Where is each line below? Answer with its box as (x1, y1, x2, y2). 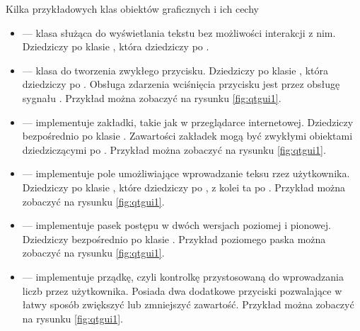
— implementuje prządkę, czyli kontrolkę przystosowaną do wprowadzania (22, 269, 344, 284)
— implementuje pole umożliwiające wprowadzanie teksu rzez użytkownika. (22, 166, 350, 181)
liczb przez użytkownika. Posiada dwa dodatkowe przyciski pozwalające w (22, 283, 342, 298)
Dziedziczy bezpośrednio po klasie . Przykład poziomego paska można (22, 231, 326, 246)
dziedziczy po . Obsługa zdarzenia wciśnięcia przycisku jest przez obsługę (22, 77, 340, 91)
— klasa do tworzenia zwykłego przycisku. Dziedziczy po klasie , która (22, 62, 329, 77)
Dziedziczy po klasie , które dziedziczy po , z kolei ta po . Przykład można (22, 179, 346, 194)
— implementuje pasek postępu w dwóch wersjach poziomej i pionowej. (22, 218, 331, 232)
